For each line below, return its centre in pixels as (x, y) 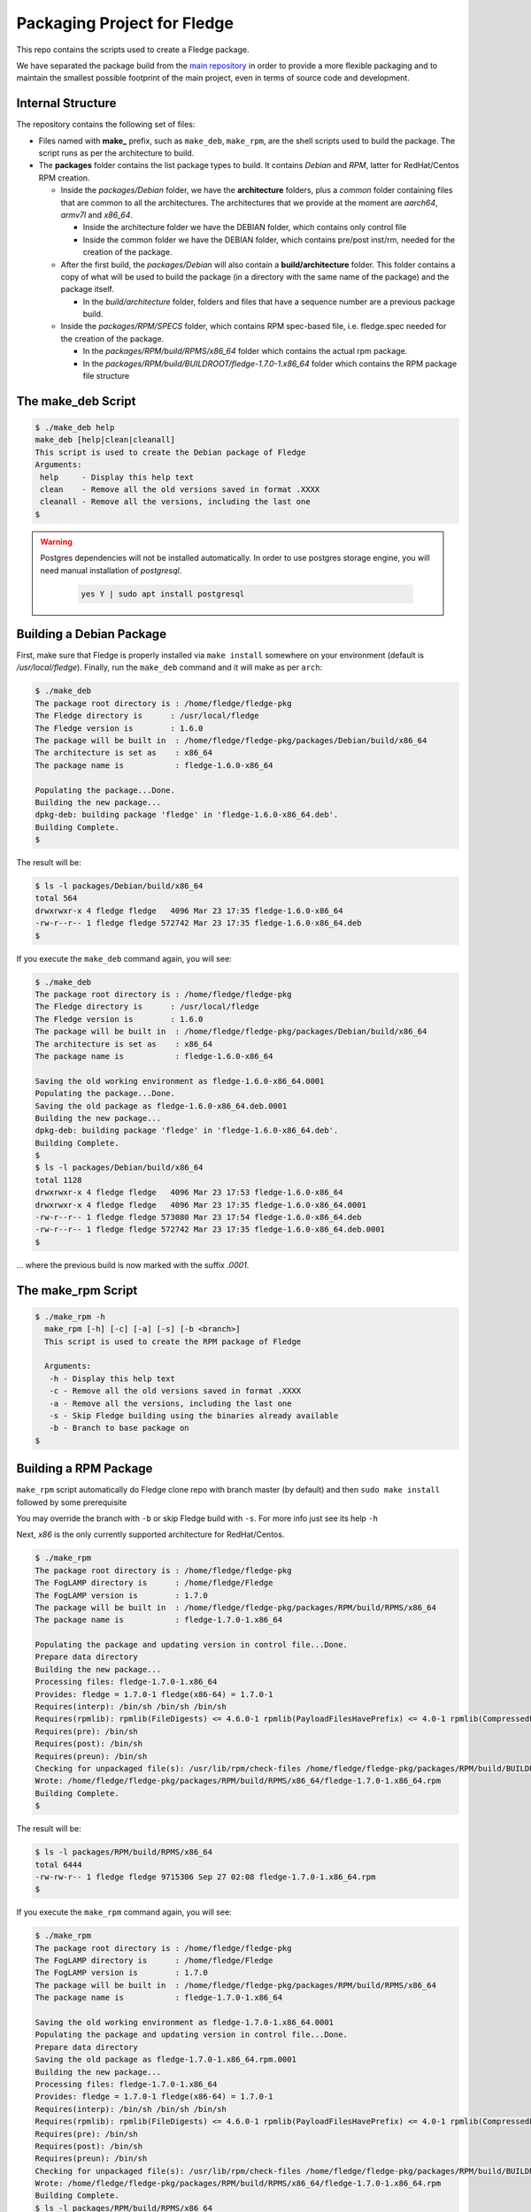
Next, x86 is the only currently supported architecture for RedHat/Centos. (150, 1534)
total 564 (56, 899)
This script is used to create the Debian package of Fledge (170, 452)
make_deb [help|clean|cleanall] (105, 440)
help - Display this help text (117, 477)
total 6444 (58, 1864)
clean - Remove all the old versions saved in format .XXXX (180, 490)
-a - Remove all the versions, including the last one (170, 1403)
